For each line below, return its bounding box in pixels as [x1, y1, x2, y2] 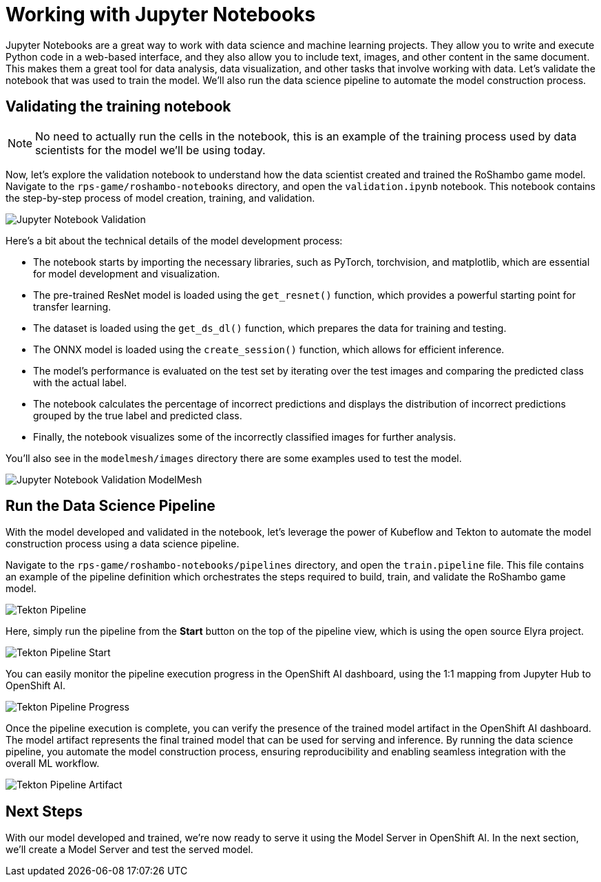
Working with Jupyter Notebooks [6, 3, 316, 26]
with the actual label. [33, 376, 127, 388]
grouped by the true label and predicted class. [33, 409, 242, 421]
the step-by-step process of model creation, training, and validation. [6, 191, 315, 204]
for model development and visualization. [33, 267, 220, 280]
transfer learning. [33, 300, 112, 313]
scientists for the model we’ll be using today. [35, 143, 266, 157]
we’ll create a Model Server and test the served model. [6, 843, 253, 856]
